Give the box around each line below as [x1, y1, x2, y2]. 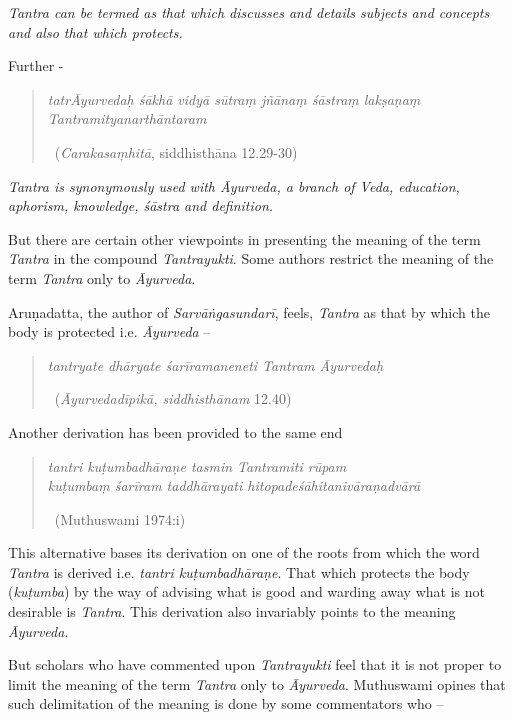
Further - [8, 55, 64, 76]
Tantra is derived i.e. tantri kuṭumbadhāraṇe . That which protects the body [8, 561, 470, 582]
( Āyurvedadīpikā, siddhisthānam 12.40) [54, 388, 292, 409]
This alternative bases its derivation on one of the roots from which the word [8, 542, 480, 563]
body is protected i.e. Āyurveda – [8, 321, 211, 342]
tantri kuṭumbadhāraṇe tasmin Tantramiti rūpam [47, 455, 347, 476]
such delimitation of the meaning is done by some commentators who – [8, 693, 444, 714]
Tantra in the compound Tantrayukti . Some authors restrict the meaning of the [8, 248, 494, 269]
